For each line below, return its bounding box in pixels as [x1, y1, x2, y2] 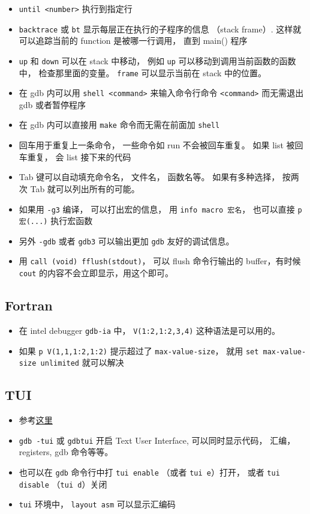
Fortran [5, 296, 53, 315]
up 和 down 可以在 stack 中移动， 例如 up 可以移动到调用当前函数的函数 [19, 54, 296, 67]
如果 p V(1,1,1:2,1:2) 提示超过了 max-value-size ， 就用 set [19, 344, 259, 357]
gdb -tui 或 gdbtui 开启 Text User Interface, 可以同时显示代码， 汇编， [19, 434, 296, 446]
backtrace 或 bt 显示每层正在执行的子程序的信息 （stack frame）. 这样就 [19, 22, 302, 35]
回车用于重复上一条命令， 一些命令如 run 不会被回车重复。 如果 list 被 [19, 139, 295, 151]
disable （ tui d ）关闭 [19, 477, 107, 490]
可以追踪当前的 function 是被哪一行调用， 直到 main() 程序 [19, 34, 248, 47]
